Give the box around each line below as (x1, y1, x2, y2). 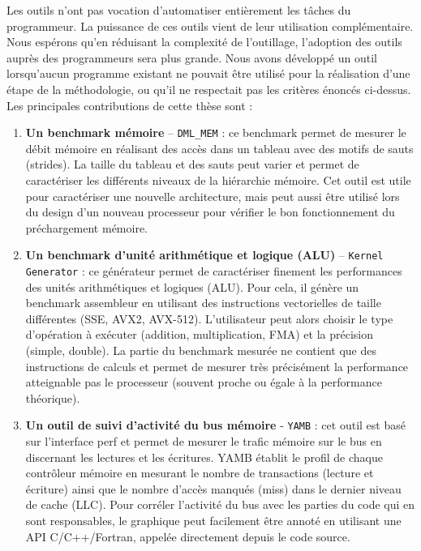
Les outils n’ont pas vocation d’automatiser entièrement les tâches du (6, 2, 351, 18)
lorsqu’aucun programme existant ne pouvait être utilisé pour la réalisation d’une (6, 65, 410, 82)
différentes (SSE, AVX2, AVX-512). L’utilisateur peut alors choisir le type (25, 310, 393, 327)
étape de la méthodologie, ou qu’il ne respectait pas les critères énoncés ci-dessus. (6, 80, 411, 97)
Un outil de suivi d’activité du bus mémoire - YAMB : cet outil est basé (25, 416, 406, 434)
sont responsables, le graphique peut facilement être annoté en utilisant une (25, 512, 402, 529)
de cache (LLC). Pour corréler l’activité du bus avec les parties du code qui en (25, 496, 415, 513)
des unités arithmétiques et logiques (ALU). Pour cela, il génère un (25, 278, 359, 295)
